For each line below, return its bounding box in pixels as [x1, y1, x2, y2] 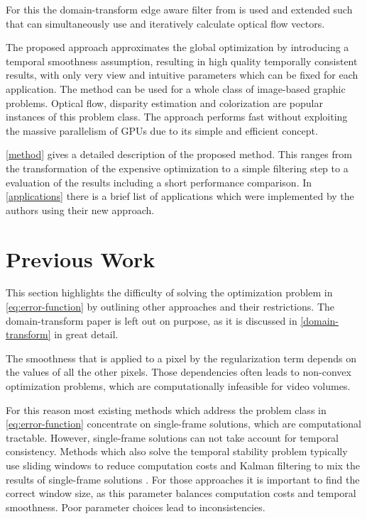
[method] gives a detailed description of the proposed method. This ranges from [6, 147, 352, 162]
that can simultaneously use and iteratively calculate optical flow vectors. [6, 16, 325, 30]
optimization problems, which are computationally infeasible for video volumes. [6, 379, 351, 393]
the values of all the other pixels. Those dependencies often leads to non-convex [6, 364, 351, 379]
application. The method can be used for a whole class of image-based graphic [6, 81, 346, 96]
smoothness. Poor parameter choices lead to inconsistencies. [6, 499, 265, 514]
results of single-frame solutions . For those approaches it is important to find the [6, 471, 360, 486]
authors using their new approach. [6, 202, 155, 217]
